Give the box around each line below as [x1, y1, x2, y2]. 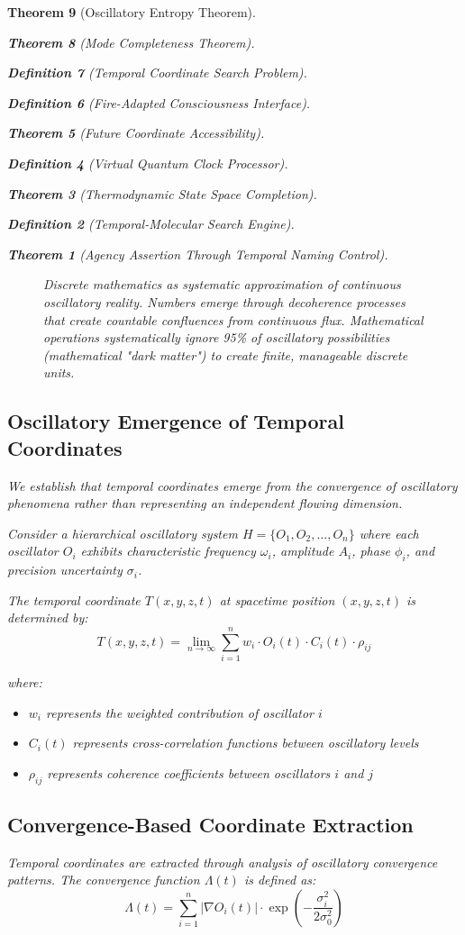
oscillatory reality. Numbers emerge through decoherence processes [43, 292, 406, 311]
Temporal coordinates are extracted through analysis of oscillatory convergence [7, 852, 438, 871]
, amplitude [271, 541, 334, 560]
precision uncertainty [7, 560, 123, 579]
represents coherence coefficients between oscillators [47, 763, 331, 782]
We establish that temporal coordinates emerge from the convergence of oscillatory [7, 476, 458, 495]
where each [359, 523, 419, 542]
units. [43, 363, 75, 382]
